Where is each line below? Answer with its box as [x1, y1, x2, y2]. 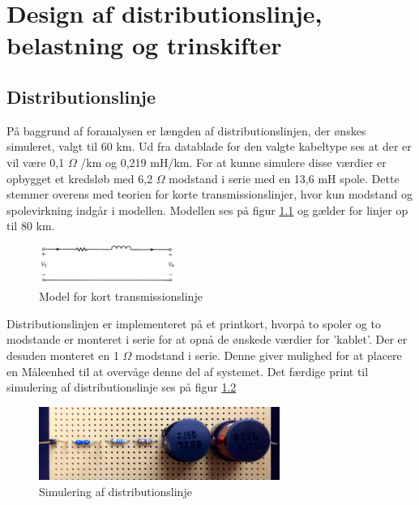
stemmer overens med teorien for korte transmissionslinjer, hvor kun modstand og [6, 186, 413, 203]
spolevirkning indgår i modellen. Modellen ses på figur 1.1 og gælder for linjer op [6, 201, 408, 218]
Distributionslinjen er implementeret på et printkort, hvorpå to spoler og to [6, 315, 381, 332]
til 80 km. [6, 217, 55, 234]
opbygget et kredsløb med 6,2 [6, 169, 153, 186]
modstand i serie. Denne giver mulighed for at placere [135, 346, 402, 363]
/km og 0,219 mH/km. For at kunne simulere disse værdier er [80, 153, 387, 170]
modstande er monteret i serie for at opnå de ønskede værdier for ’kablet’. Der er [6, 331, 408, 348]
